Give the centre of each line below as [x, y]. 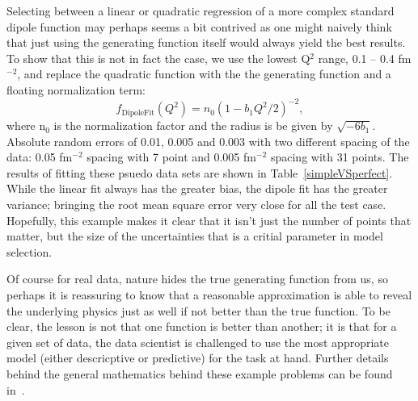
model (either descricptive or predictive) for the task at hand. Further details [198, 358]
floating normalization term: [76, 89]
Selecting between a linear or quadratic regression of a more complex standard [201, 10]
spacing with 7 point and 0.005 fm [171, 157]
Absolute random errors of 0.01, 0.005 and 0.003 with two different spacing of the [208, 141]
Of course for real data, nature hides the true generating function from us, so [197, 279]
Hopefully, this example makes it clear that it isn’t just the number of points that [209, 220]
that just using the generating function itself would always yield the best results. [206, 42]
